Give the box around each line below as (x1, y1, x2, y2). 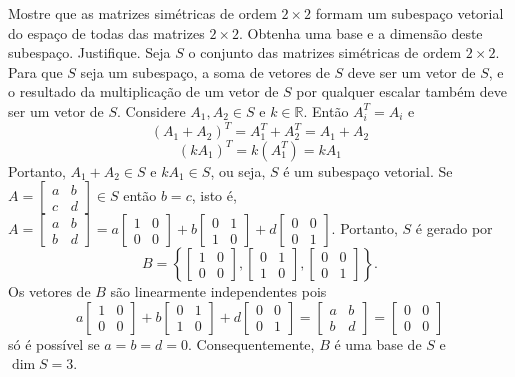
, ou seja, (210, 160, 266, 181)
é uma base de (334, 333, 422, 354)
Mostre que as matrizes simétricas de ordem (8, 3, 277, 23)
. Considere (117, 100, 186, 121)
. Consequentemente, (188, 333, 315, 354)
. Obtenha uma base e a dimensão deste (238, 22, 483, 43)
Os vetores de (8, 281, 91, 302)
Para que (8, 61, 63, 82)
